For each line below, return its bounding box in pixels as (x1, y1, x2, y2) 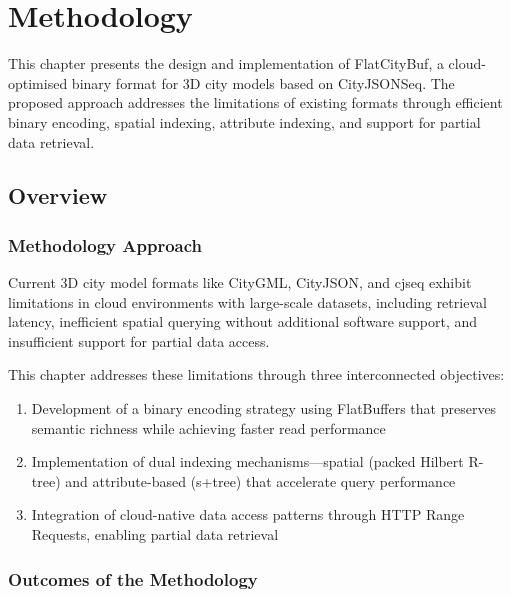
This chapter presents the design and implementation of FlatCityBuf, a (8, 53, 444, 74)
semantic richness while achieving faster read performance (31, 417, 386, 438)
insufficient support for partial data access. (8, 330, 270, 351)
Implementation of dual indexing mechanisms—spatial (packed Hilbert (31, 451, 464, 472)
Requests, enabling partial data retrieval (31, 524, 279, 545)
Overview (8, 180, 108, 211)
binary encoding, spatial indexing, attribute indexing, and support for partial (8, 111, 481, 132)
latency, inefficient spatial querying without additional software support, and (8, 311, 478, 332)
